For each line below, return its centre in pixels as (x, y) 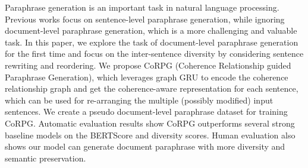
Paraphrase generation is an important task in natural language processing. (142, 7)
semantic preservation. (45, 158)
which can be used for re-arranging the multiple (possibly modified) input (139, 100)
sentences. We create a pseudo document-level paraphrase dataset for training (146, 112)
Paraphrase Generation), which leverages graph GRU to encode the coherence (147, 77)
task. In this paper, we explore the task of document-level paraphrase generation (152, 42)
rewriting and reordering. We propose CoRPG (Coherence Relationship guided (148, 65)
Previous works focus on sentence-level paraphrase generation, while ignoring (145, 19)
